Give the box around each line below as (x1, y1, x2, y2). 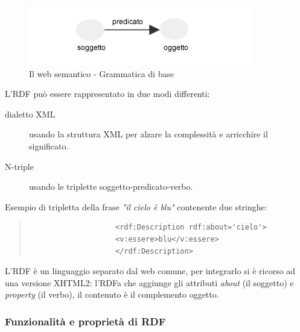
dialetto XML (5, 107, 56, 120)
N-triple (5, 160, 34, 172)
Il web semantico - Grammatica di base (29, 67, 174, 80)
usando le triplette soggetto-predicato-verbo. (29, 180, 193, 193)
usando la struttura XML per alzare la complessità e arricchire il (29, 128, 268, 140)
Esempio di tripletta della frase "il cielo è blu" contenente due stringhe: (5, 200, 267, 213)
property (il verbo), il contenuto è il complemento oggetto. (5, 288, 219, 301)
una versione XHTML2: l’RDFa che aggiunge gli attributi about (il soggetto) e (5, 276, 294, 289)
